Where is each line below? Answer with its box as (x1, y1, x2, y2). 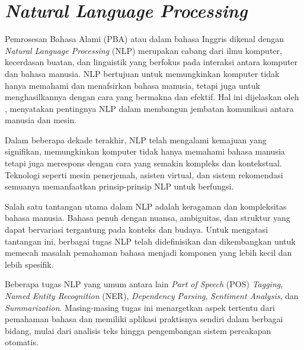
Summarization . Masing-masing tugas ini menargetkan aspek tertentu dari (5, 301, 275, 313)
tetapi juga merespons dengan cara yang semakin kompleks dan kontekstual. (5, 157, 282, 169)
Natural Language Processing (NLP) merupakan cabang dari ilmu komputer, (5, 44, 282, 56)
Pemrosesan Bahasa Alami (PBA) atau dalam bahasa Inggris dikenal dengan (5, 33, 284, 45)
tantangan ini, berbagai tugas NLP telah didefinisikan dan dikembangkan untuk (5, 235, 296, 247)
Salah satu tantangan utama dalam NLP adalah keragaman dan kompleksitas (5, 200, 287, 212)
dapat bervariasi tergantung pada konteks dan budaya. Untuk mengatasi (5, 223, 268, 236)
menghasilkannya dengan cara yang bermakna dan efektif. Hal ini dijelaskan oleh (5, 91, 299, 103)
